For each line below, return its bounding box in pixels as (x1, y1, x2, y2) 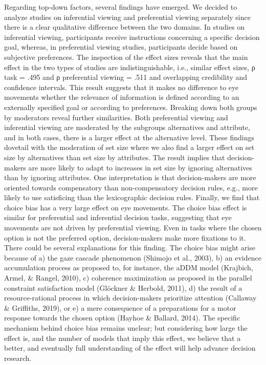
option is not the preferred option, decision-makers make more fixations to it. (4, 232, 246, 243)
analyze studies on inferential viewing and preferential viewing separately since (4, 11, 251, 22)
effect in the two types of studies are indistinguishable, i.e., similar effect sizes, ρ (4, 61, 255, 72)
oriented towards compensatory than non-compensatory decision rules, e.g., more (4, 182, 258, 192)
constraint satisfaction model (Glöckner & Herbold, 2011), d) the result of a (4, 282, 242, 293)
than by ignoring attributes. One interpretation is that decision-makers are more (4, 172, 256, 183)
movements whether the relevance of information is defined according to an (4, 92, 239, 102)
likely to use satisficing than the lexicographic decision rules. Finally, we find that (4, 192, 260, 203)
